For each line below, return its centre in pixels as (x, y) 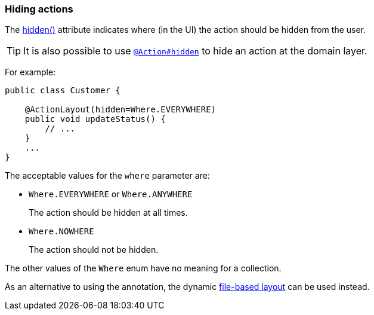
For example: (30, 72)
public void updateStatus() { (95, 119)
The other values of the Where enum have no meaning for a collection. (143, 268)
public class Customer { (63, 91)
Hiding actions (39, 9)
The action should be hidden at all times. (108, 213)
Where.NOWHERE (61, 232)
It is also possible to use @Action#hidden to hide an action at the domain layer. (195, 51)
